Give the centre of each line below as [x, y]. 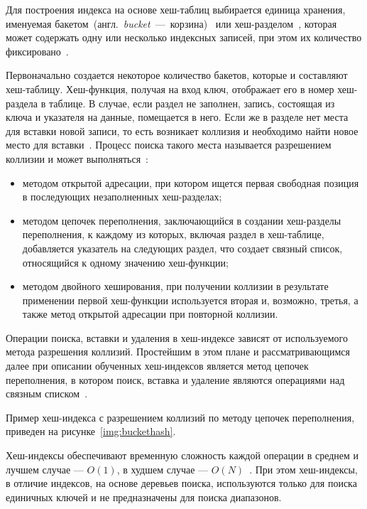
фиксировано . [37, 51]
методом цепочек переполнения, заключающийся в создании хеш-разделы [182, 220]
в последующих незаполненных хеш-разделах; [122, 197]
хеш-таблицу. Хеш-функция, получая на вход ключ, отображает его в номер [170, 89]
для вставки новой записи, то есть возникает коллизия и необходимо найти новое [182, 130]
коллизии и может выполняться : [77, 158]
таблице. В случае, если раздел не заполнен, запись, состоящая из [192, 103]
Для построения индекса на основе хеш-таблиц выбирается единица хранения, [176, 9]
